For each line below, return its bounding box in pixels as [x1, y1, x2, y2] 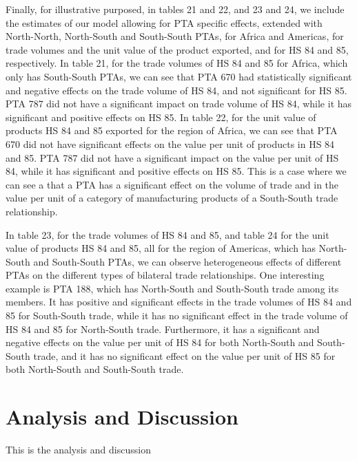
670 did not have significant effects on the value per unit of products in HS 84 [6, 136, 335, 151]
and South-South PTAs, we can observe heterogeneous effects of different [33, 254, 342, 268]
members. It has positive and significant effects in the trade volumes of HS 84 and [6, 294, 352, 309]
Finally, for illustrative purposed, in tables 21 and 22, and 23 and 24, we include [6, 2, 345, 16]
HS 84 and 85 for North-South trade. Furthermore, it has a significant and [6, 321, 320, 336]
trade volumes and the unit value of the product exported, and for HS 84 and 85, [6, 42, 349, 56]
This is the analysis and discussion [6, 442, 151, 457]
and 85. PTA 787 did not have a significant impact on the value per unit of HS [6, 150, 339, 164]
